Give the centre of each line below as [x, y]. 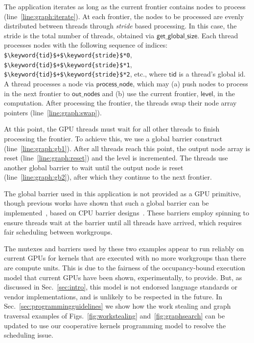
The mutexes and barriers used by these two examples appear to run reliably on [124, 248]
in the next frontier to [37, 93]
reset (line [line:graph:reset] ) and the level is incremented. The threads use [116, 158]
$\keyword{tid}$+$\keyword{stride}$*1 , [68, 64]
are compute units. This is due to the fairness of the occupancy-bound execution [125, 268]
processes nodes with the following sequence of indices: [86, 45]
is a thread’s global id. [212, 74]
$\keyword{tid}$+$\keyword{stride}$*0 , [68, 54]
